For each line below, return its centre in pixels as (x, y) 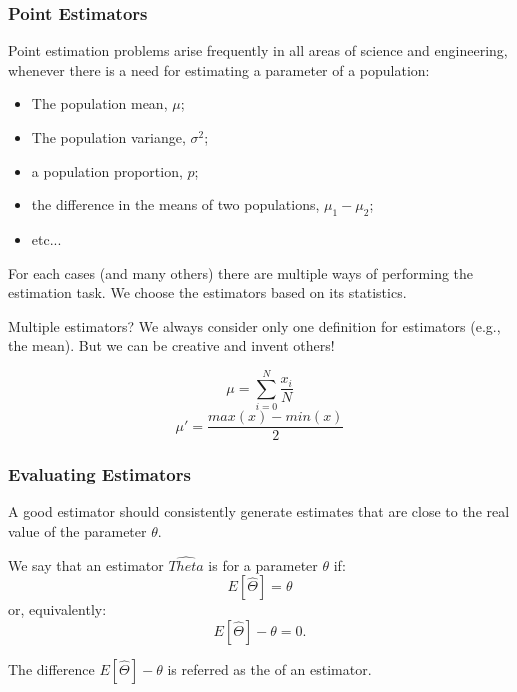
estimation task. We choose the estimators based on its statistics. (207, 292)
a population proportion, (107, 170)
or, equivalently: (57, 609)
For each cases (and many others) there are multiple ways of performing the (241, 272)
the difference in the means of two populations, (175, 204)
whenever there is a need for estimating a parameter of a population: (219, 69)
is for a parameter (263, 564)
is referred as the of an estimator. (269, 668)
